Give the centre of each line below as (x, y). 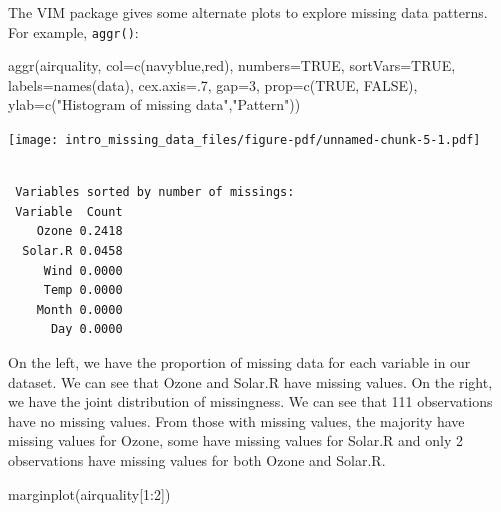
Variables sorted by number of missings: (155, 192)
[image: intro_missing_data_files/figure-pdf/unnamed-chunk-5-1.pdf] (244, 140)
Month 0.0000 (79, 309)
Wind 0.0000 (83, 270)
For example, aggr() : (73, 31)
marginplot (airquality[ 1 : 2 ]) (89, 493)
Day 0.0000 (86, 329)
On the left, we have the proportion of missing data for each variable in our (239, 362)
